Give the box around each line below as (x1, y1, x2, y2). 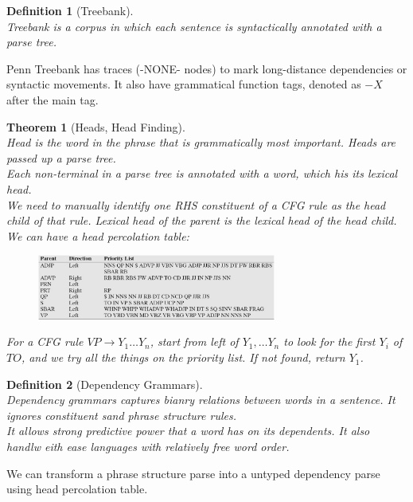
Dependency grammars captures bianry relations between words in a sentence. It (6, 391, 395, 408)
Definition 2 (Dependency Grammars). (6, 375, 203, 392)
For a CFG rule (6, 333, 84, 350)
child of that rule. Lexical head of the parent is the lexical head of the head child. (6, 212, 397, 229)
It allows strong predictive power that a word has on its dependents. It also (6, 422, 370, 439)
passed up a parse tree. (6, 149, 116, 166)
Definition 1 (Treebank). (6, 2, 134, 18)
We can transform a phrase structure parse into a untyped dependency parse (6, 465, 380, 481)
